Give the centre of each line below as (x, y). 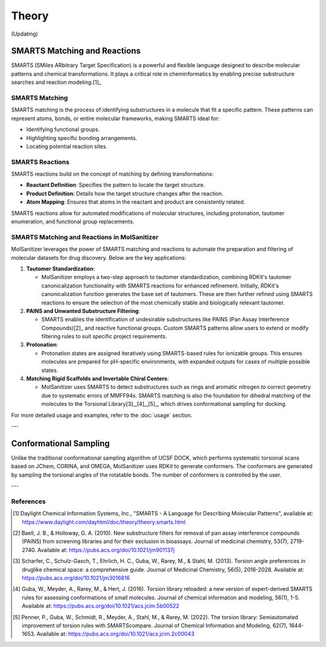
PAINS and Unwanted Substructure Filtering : (83, 311)
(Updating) (25, 34)
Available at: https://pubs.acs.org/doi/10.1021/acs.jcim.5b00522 (101, 606)
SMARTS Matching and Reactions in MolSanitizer (85, 237)
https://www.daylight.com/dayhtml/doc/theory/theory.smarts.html (104, 522)
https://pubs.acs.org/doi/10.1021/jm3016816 (76, 578)
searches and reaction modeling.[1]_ (56, 82)
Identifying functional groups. (63, 129)
